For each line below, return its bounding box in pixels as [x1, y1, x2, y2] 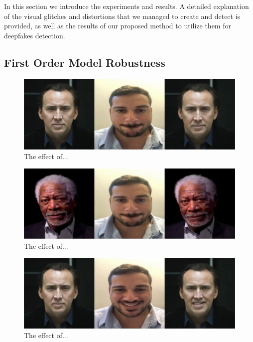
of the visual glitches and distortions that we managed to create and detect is [4, 10, 241, 21]
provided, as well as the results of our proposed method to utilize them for [4, 20, 231, 31]
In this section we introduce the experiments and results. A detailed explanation [4, 1, 249, 11]
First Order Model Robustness [4, 54, 165, 70]
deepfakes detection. [4, 30, 65, 40]
